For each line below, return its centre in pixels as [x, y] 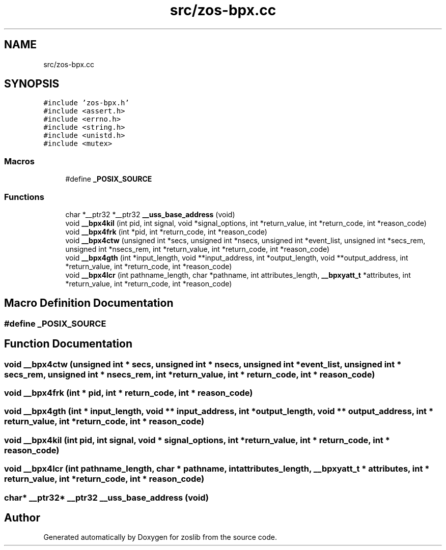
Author [22, 517]
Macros [19, 161]
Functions [24, 197]
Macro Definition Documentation [89, 303]
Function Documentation [68, 344]
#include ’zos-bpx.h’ [86, 103]
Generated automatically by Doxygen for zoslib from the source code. [160, 537]
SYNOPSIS [32, 84]
